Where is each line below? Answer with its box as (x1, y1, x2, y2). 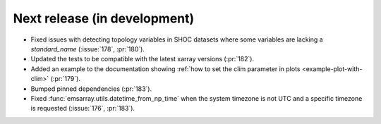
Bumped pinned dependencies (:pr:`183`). (30, 85, 152, 93)
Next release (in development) (13, 11, 195, 26)
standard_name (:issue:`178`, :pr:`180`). (30, 44, 145, 53)
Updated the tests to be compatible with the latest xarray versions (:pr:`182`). (30, 55, 254, 63)
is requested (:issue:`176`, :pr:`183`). (30, 104, 135, 113)
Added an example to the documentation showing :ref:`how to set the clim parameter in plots (30, 64, 301, 73)
